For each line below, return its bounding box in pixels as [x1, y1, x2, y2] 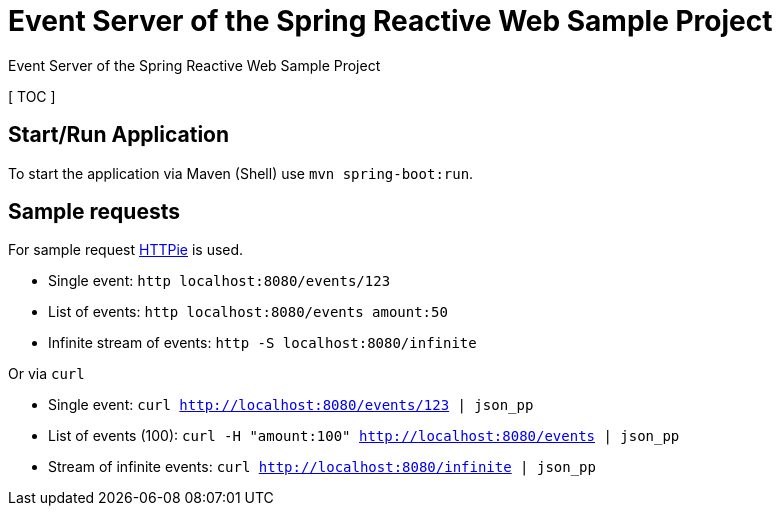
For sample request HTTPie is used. [8, 241, 244, 259]
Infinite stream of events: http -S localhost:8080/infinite [48, 334, 477, 352]
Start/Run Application [8, 122, 230, 148]
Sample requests [8, 199, 180, 225]
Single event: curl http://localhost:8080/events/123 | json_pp [48, 396, 534, 414]
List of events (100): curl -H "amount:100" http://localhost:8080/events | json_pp [48, 427, 680, 445]
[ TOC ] [8, 87, 56, 105]
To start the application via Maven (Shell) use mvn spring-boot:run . [8, 164, 474, 182]
